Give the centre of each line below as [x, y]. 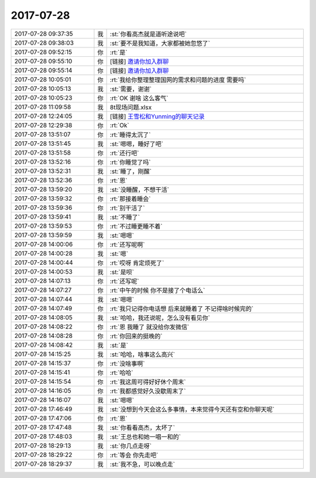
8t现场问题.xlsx [131, 107]
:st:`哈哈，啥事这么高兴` [142, 354]
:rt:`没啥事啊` [127, 363]
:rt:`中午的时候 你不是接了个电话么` [157, 290]
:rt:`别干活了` [127, 208]
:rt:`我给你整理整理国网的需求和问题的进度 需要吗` [178, 80]
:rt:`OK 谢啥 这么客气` [139, 98]
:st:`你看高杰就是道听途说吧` [148, 34]
